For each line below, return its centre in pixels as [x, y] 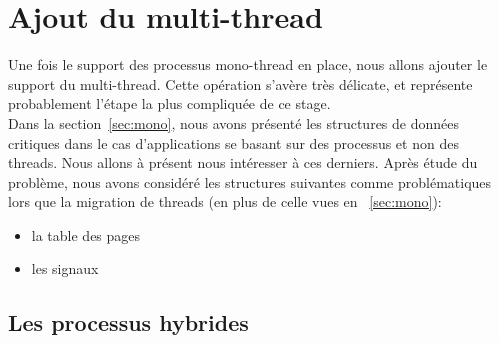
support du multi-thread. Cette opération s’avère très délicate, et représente [240, 83]
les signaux [65, 268]
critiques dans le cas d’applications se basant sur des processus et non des [233, 142]
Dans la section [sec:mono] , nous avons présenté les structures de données [233, 122]
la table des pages [86, 234]
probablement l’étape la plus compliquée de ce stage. [169, 103]
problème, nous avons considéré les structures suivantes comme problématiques [250, 181]
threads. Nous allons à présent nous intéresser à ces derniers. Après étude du [243, 162]
